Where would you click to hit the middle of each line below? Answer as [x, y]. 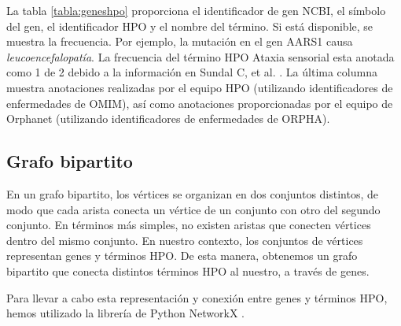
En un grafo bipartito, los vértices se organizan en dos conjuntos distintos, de [193, 193]
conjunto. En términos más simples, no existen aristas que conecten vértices [189, 225]
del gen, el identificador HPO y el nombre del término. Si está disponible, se [190, 26]
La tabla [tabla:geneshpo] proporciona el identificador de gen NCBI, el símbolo [196, 10]
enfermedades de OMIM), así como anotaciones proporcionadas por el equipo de [200, 103]
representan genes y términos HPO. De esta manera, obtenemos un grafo [182, 256]
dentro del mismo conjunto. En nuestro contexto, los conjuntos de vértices [185, 240]
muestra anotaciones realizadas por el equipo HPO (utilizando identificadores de [200, 87]
